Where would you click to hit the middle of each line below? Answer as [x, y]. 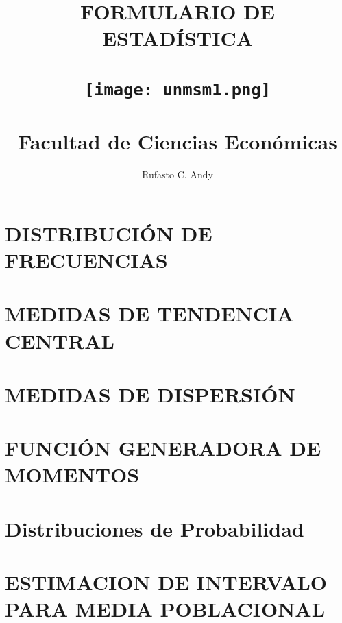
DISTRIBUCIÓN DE [109, 233]
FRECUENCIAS [86, 259]
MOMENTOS [72, 475]
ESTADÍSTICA [178, 38]
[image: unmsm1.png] [178, 89]
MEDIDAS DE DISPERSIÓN [150, 394]
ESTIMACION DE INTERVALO [166, 582]
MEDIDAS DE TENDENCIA [149, 314]
